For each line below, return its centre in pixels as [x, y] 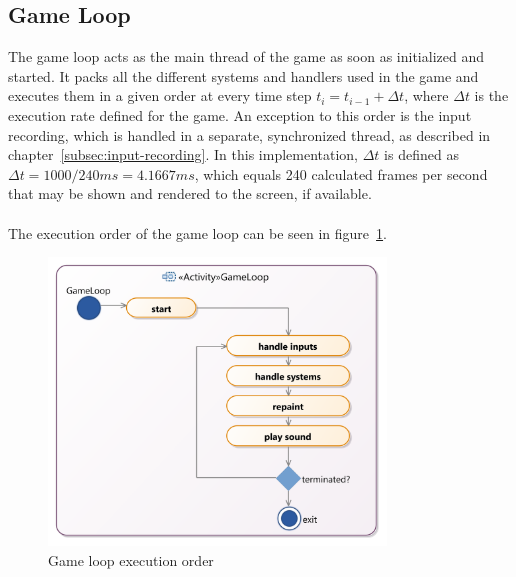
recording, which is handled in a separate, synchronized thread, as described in [249, 134]
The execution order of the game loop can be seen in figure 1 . [197, 232]
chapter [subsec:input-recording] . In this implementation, [183, 154]
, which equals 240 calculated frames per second [341, 173]
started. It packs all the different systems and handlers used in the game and [243, 75]
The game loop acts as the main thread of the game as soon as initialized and [246, 56]
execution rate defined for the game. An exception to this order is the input [240, 114]
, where [426, 95]
